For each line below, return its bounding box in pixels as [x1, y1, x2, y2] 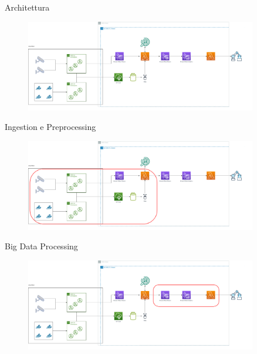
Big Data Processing [5, 240, 78, 252]
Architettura [5, 1, 50, 13]
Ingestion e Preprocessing [5, 121, 96, 133]
